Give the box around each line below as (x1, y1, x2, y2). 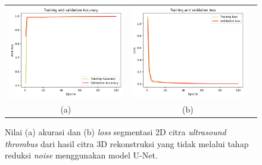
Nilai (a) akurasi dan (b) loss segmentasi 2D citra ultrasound (5, 126, 226, 138)
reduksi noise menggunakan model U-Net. (5, 149, 158, 161)
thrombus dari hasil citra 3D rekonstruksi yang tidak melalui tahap (5, 137, 249, 150)
